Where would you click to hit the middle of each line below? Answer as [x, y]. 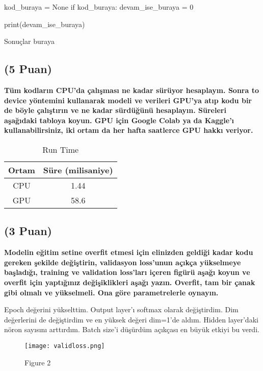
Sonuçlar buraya [29, 41]
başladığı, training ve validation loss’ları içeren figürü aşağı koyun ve [127, 272]
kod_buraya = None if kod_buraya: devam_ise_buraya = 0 [99, 7]
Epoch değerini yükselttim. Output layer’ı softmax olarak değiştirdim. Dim [121, 309]
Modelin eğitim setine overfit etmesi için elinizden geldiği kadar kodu [129, 252]
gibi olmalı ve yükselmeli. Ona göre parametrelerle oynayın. [111, 292]
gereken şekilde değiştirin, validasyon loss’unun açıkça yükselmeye [123, 262]
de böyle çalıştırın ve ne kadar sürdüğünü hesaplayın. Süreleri [115, 110]
